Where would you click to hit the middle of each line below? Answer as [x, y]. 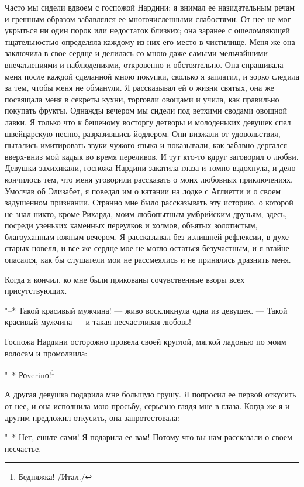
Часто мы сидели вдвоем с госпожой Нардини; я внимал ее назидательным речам [150, 7]
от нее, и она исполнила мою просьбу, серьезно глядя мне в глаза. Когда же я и [147, 406]
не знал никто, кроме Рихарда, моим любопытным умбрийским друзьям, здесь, [146, 213]
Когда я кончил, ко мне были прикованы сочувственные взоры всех [125, 279]
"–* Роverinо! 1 [30, 374]
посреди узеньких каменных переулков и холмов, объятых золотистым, [131, 225]
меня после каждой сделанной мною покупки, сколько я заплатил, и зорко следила [152, 76]
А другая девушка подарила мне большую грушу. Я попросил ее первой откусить [151, 394]
